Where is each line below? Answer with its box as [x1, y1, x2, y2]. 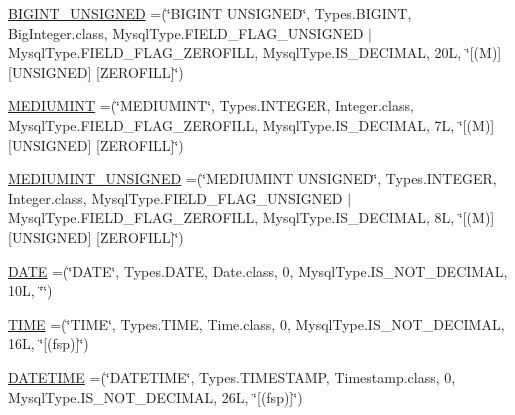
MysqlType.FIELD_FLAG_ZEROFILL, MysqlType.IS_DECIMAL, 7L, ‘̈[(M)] [8, 114, 495, 135]
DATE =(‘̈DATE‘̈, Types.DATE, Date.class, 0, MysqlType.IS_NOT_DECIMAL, [8, 260, 508, 281]
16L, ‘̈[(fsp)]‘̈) [8, 333, 89, 354]
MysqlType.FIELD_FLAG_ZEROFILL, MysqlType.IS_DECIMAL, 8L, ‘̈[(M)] [8, 207, 495, 228]
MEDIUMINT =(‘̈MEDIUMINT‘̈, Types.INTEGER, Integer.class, [8, 95, 414, 116]
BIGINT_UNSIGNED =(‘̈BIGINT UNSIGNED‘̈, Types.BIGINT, [8, 3, 412, 23]
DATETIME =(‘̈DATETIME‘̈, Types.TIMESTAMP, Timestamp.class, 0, [8, 366, 456, 387]
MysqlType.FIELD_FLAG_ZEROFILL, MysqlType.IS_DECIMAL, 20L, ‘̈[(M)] [8, 42, 502, 63]
